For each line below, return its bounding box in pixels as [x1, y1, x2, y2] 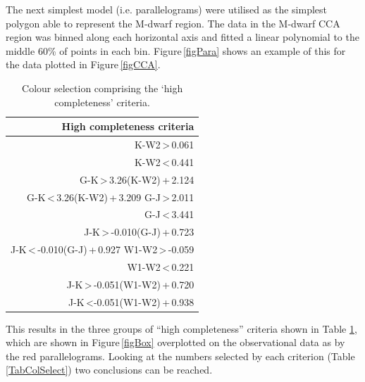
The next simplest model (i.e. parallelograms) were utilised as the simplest [6, 2, 327, 16]
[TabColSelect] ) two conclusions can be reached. [6, 362, 213, 377]
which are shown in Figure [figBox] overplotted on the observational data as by [6, 335, 345, 350]
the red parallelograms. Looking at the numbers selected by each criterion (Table [6, 348, 355, 363]
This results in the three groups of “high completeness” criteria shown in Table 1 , [6, 321, 357, 336]
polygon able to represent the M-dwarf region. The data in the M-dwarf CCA [6, 15, 340, 30]
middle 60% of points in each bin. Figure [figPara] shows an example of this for [6, 43, 346, 58]
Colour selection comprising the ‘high [22, 80, 183, 95]
